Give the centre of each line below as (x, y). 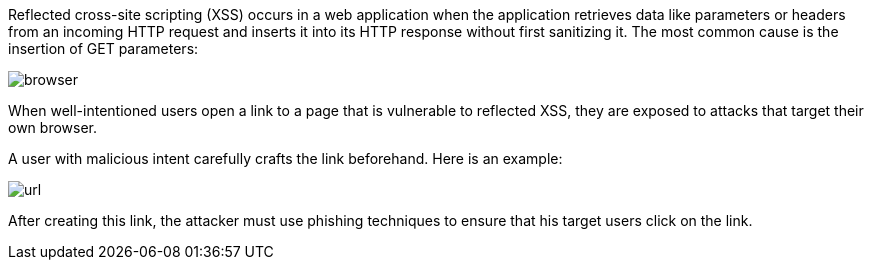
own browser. (52, 127)
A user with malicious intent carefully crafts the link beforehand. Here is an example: (285, 158)
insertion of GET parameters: (103, 48)
